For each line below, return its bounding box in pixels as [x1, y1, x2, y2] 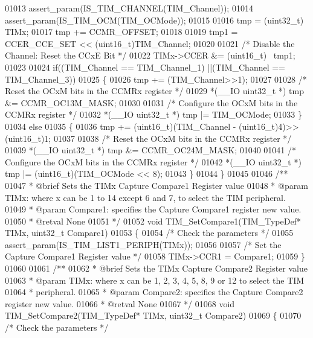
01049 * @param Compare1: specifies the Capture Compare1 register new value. [5, 203, 302, 215]
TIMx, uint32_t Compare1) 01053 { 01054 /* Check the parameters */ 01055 [5, 226, 294, 239]
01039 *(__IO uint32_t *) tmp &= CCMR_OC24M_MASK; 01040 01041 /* [5, 144, 297, 156]
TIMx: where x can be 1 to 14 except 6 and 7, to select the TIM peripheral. [5, 191, 286, 203]
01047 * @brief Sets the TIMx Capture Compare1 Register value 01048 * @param [5, 179, 308, 191]
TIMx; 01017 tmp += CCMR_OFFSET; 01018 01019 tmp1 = [5, 25, 238, 38]
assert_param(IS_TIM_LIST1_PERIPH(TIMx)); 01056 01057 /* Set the [5, 238, 282, 250]
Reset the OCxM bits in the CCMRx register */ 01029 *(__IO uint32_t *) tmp [5, 84, 304, 97]
